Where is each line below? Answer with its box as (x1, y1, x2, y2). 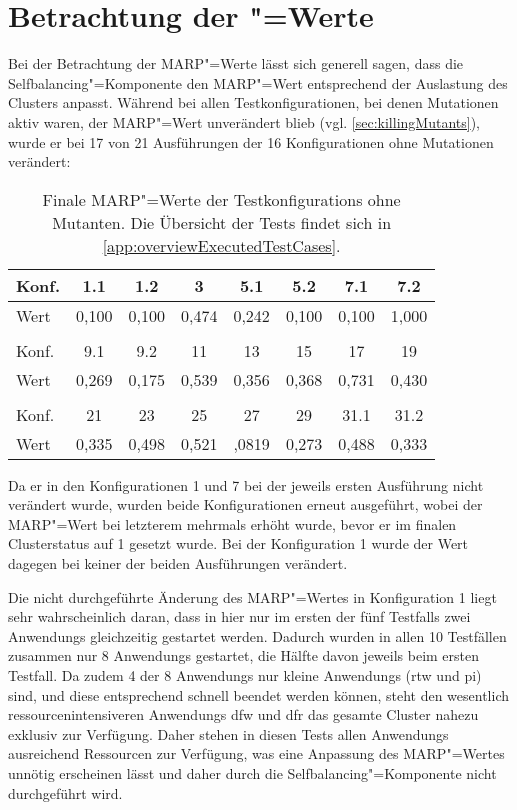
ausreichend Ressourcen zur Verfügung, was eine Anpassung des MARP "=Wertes (8, 743, 505, 764)
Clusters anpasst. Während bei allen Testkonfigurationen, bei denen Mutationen (8, 92, 499, 113)
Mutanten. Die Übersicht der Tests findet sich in (52, 210, 392, 234)
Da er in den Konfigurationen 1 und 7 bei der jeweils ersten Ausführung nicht (8, 474, 484, 495)
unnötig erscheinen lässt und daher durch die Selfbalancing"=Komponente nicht (8, 763, 497, 783)
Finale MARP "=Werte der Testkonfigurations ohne (42, 187, 401, 211)
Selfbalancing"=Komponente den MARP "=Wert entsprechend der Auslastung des (8, 72, 508, 93)
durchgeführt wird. (8, 782, 123, 803)
